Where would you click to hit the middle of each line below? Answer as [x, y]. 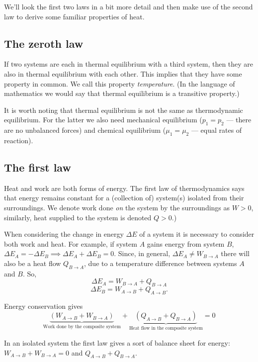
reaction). [19, 140]
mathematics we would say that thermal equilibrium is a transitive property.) [122, 93]
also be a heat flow [33, 263]
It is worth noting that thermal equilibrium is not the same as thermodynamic [124, 110]
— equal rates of [216, 130]
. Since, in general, [142, 253]
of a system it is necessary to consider [197, 234]
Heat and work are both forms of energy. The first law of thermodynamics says [124, 188]
